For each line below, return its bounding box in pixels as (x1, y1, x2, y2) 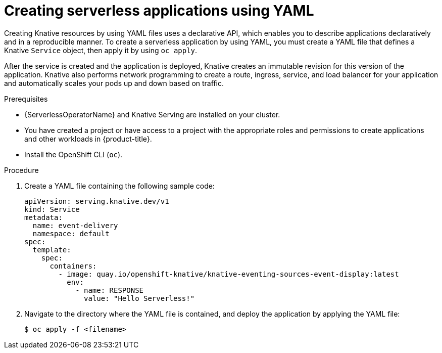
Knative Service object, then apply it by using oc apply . (4, 46, 198, 55)
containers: (50, 261, 97, 270)
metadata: (24, 213, 63, 222)
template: (32, 245, 71, 254)
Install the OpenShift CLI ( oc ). (24, 150, 123, 159)
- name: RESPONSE (75, 286, 144, 294)
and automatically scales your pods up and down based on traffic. (4, 78, 224, 87)
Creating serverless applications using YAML (4, 2, 314, 19)
